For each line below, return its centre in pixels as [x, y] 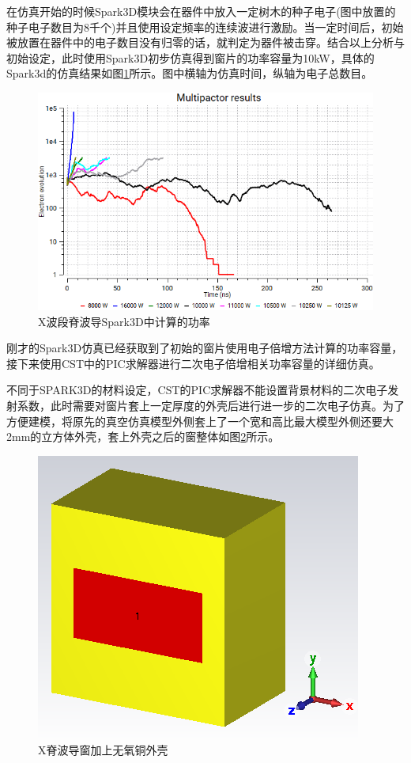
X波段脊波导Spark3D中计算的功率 [124, 321]
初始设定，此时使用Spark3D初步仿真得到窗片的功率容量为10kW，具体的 [190, 57]
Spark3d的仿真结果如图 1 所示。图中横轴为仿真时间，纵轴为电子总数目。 [190, 73]
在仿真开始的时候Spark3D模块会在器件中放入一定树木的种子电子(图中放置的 [201, 11]
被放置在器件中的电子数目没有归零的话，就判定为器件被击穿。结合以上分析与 [205, 42]
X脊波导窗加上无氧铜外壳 [103, 750]
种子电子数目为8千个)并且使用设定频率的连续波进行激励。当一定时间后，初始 [205, 27]
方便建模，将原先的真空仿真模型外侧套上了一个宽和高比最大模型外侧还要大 [200, 421]
